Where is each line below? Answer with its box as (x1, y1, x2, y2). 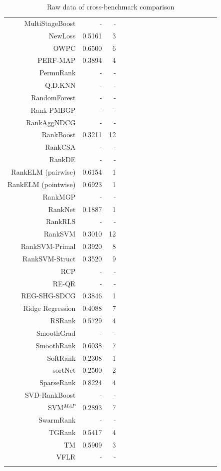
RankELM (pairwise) (11, 166, 76, 177)
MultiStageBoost (24, 17, 76, 28)
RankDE (49, 154, 76, 165)
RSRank (50, 315, 76, 326)
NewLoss (48, 30, 76, 40)
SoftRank (47, 352, 76, 363)
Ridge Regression (23, 303, 76, 313)
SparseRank (39, 377, 76, 388)
